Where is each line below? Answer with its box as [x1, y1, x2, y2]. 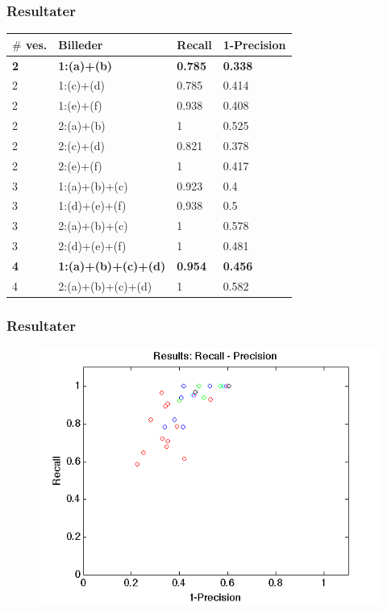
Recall [177, 36, 212, 52]
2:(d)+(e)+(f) [58, 237, 127, 254]
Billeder [58, 36, 103, 52]
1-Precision [223, 36, 286, 52]
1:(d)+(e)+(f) [58, 197, 127, 214]
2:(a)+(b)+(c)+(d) [58, 277, 152, 294]
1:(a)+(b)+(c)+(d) [58, 257, 166, 274]
